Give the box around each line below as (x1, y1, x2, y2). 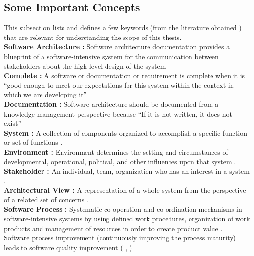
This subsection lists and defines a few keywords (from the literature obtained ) (4, 22, 242, 33)
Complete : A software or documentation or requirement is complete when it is (4, 70, 245, 80)
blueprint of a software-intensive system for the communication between (4, 51, 219, 61)
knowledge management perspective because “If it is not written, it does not (4, 108, 233, 118)
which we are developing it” (4, 89, 87, 99)
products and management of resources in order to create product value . (4, 223, 223, 233)
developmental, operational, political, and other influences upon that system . (4, 156, 236, 166)
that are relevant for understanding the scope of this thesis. (4, 32, 182, 42)
